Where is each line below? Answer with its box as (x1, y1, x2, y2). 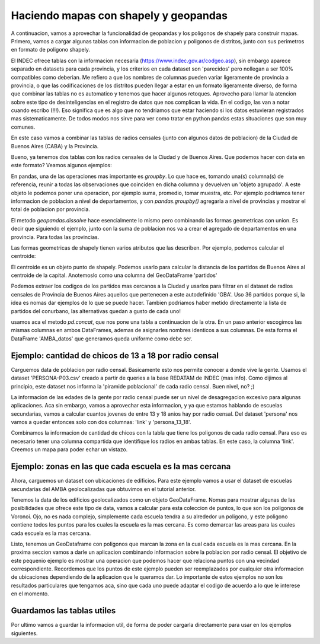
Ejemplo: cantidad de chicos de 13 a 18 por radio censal (11, 350, 219, 361)
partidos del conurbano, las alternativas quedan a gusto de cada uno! (11, 307, 181, 314)
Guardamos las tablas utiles (11, 605, 116, 616)
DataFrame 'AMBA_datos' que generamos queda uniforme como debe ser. (11, 335, 193, 342)
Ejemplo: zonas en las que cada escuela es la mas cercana (11, 461, 231, 471)
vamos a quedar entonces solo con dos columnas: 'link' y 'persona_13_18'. (11, 419, 191, 426)
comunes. (11, 123, 36, 130)
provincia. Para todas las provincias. (11, 233, 100, 240)
